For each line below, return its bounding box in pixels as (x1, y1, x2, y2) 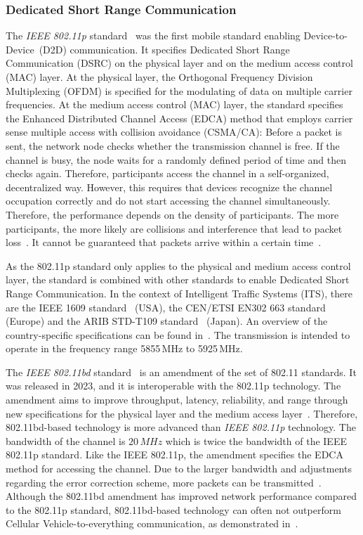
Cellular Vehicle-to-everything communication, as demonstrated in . (6, 516, 298, 531)
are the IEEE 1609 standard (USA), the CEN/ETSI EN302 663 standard (6, 299, 326, 314)
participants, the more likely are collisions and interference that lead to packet (6, 221, 343, 236)
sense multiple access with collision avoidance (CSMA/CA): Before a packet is (6, 124, 342, 139)
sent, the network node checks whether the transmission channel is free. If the (6, 138, 340, 153)
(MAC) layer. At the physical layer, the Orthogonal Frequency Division (6, 70, 313, 84)
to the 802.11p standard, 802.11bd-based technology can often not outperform (6, 502, 341, 517)
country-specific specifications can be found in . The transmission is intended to (6, 327, 350, 342)
